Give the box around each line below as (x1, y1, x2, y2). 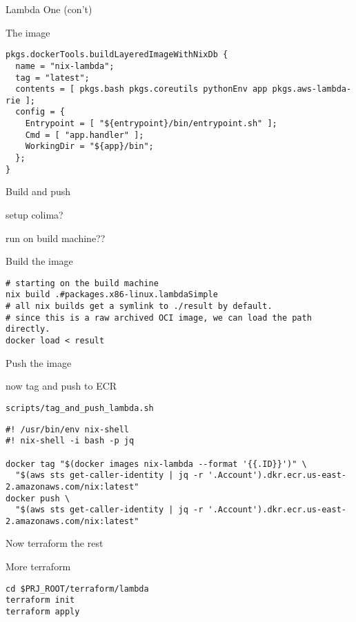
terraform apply (6, 606, 80, 616)
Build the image (6, 254, 73, 268)
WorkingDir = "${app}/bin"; (25, 141, 154, 152)
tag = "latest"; (15, 72, 90, 83)
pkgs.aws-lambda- (272, 84, 352, 94)
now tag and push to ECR (6, 379, 117, 393)
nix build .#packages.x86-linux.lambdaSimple (6, 290, 218, 300)
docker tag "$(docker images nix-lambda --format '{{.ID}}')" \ (6, 459, 307, 469)
